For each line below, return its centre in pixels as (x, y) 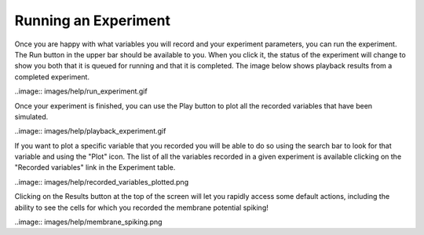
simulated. (31, 116)
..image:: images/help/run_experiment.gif (81, 91)
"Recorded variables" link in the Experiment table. (95, 167)
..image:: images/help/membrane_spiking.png (88, 222)
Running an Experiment (92, 20)
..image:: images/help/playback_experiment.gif (90, 131)
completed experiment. (52, 77)
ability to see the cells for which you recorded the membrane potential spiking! (141, 207)
